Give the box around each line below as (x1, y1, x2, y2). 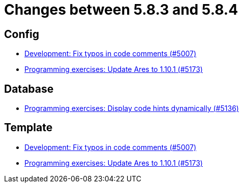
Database (4, 82, 54, 95)
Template (4, 121, 53, 134)
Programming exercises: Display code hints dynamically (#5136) (24, 104, 239, 113)
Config (4, 27, 39, 41)
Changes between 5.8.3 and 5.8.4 (4, 1, 238, 18)
